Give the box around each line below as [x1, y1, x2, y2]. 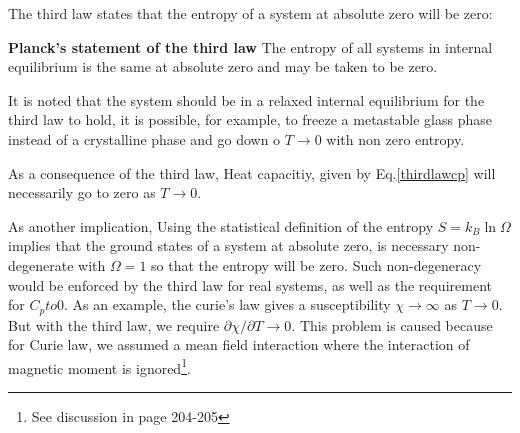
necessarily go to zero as [8, 182, 156, 203]
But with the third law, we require [8, 314, 220, 335]
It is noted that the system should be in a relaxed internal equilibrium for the [8, 89, 485, 110]
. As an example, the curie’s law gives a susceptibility [64, 294, 391, 315]
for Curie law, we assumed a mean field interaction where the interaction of [8, 334, 470, 355]
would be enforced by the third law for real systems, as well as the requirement [8, 274, 492, 295]
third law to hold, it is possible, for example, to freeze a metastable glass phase [8, 109, 493, 130]
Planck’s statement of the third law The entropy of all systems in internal [8, 36, 493, 57]
